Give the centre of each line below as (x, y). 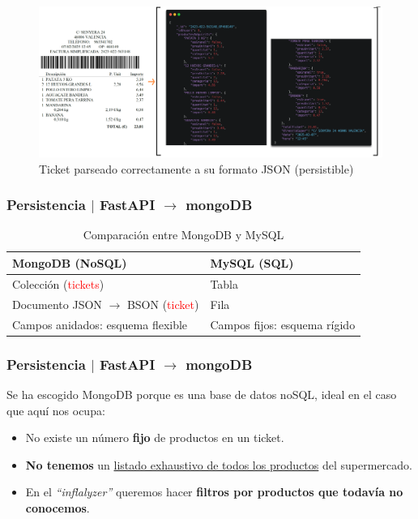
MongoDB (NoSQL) (70, 262)
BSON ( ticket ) (163, 304)
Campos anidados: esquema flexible (100, 324)
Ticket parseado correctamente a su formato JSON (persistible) (196, 168)
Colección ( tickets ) (58, 283)
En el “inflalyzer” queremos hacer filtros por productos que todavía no (214, 492)
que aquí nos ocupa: (56, 410)
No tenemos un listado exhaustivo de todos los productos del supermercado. (219, 464)
